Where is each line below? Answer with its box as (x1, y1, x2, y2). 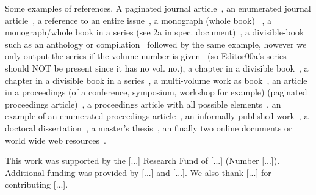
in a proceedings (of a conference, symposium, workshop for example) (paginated (5, 86, 307, 98)
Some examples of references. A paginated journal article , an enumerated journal (5, 2, 311, 14)
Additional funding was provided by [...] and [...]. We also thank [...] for (5, 166, 271, 178)
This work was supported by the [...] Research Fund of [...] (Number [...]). (5, 154, 280, 167)
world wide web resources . (5, 133, 106, 146)
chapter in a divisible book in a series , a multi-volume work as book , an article (5, 73, 307, 86)
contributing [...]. (5, 178, 68, 191)
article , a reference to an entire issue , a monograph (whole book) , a (5, 13, 272, 26)
